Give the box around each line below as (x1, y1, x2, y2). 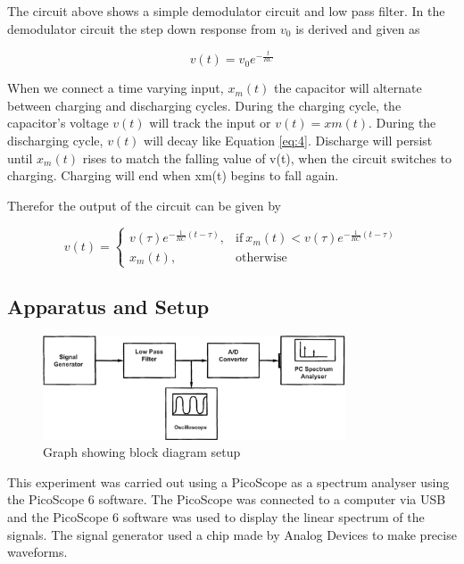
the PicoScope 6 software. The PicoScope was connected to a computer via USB (7, 490, 446, 509)
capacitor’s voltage (7, 113, 109, 132)
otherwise (236, 251, 287, 264)
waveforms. (7, 543, 68, 561)
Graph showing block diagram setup (43, 443, 241, 461)
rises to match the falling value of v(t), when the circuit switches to (82, 148, 452, 167)
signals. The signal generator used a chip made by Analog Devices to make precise (7, 525, 457, 543)
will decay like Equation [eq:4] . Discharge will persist (144, 130, 433, 149)
